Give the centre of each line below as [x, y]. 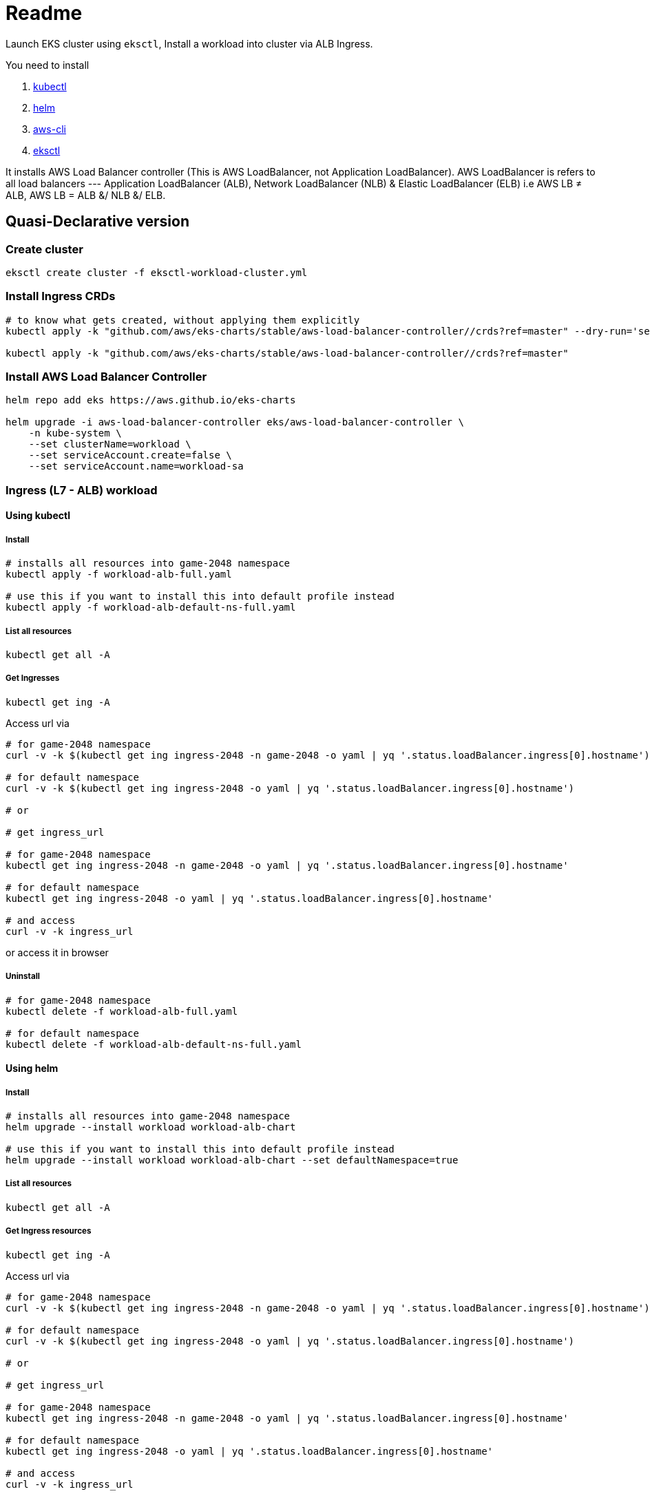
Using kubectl [38, 516]
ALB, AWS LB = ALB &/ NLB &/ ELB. [86, 195]
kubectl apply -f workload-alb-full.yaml [119, 575]
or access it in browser [57, 952]
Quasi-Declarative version [97, 222]
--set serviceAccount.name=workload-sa [136, 466]
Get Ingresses [33, 678]
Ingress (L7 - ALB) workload [82, 490]
